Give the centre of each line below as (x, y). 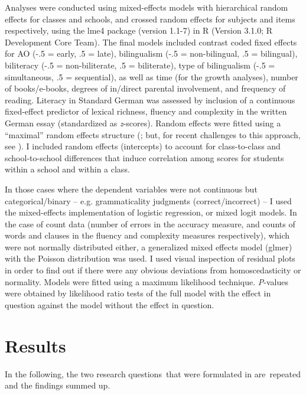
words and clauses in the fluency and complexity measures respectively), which (147, 235)
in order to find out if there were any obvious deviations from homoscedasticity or (153, 270)
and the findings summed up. (58, 385)
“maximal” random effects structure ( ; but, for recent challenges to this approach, (153, 134)
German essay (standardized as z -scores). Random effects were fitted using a (143, 123)
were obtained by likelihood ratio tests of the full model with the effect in (138, 293)
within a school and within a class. (67, 169)
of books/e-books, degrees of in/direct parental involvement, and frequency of (145, 88)
